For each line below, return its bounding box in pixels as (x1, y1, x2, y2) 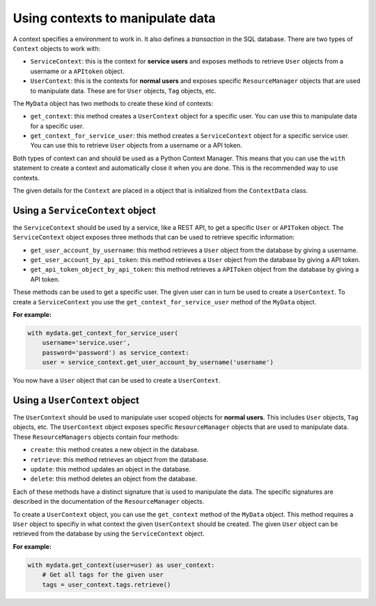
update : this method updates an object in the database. (30, 465, 191, 474)
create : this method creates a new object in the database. (30, 446, 200, 454)
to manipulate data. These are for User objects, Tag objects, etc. (30, 86, 217, 95)
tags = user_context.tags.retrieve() (42, 580, 171, 589)
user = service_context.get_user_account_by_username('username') (42, 359, 274, 366)
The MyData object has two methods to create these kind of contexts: (13, 99, 214, 107)
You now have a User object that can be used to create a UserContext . (13, 376, 221, 384)
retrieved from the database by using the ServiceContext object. (13, 529, 205, 538)
